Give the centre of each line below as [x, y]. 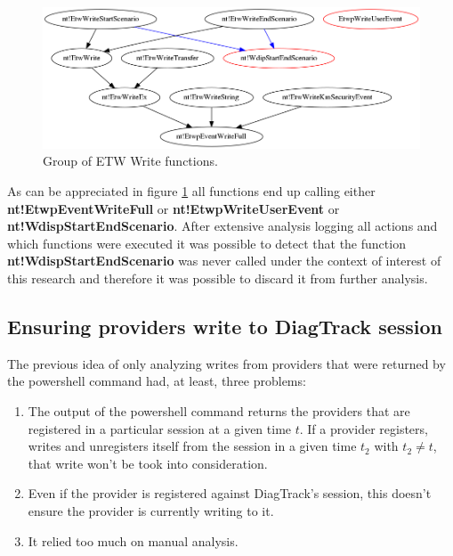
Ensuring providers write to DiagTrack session [225, 327]
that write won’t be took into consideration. [148, 463]
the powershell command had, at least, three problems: [157, 381]
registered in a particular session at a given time [160, 428]
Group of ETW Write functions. [130, 161]
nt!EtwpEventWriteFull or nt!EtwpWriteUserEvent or [174, 208]
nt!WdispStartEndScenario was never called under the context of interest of [224, 261]
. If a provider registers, [364, 428]
